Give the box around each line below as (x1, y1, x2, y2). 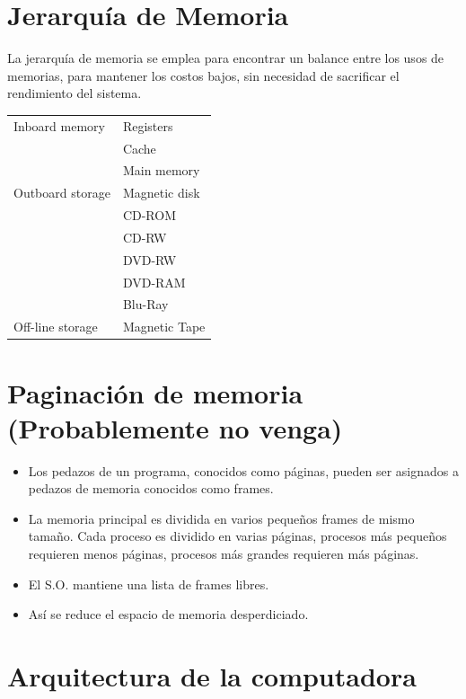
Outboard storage (13, 183, 110, 202)
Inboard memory (13, 116, 105, 135)
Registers (122, 116, 173, 135)
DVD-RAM (122, 272, 186, 291)
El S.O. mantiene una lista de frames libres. (28, 574, 269, 593)
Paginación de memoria (7, 374, 303, 411)
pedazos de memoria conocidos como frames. (28, 479, 274, 498)
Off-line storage (13, 317, 98, 336)
